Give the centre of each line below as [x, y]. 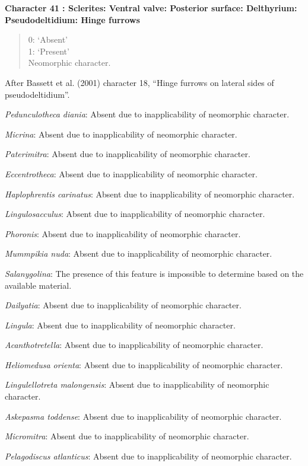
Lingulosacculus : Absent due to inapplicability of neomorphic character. [135, 214]
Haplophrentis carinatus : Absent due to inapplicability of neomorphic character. [150, 194]
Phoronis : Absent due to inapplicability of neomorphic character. [123, 233]
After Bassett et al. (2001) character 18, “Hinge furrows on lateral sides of [139, 82]
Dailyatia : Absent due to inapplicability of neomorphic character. [123, 305]
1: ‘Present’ [49, 51]
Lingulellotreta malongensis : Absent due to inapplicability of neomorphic [137, 384]
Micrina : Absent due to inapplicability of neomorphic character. [121, 134]
